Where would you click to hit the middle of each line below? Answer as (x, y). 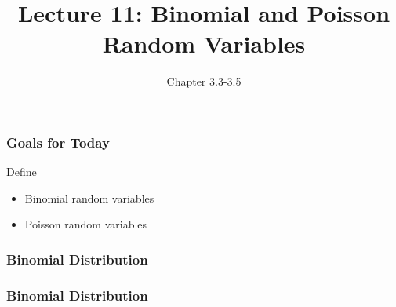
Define (22, 172)
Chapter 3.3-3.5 (204, 81)
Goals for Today (58, 142)
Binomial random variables (89, 197)
